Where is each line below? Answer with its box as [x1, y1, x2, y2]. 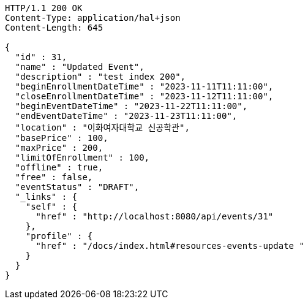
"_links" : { [15, 192, 78, 202]
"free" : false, [15, 172, 93, 182]
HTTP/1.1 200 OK [5, 3, 83, 13]
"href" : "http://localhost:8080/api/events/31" [36, 211, 274, 221]
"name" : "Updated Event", [15, 62, 145, 72]
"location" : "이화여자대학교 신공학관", [15, 123, 190, 132]
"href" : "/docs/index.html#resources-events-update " [36, 241, 304, 251]
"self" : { [25, 202, 78, 211]
